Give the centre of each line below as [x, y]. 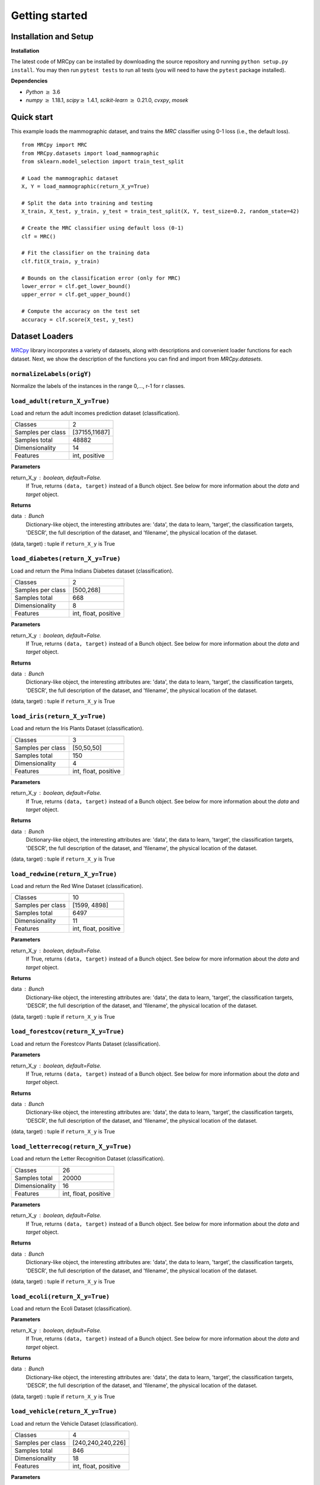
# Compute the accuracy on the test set [81, 311]
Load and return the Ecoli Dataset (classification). [71, 1309]
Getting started [49, 15]
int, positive [88, 456]
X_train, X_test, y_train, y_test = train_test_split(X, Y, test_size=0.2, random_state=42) [161, 211]
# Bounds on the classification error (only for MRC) [101, 278]
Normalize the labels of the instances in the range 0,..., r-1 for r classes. [98, 386]
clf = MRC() [39, 236]
